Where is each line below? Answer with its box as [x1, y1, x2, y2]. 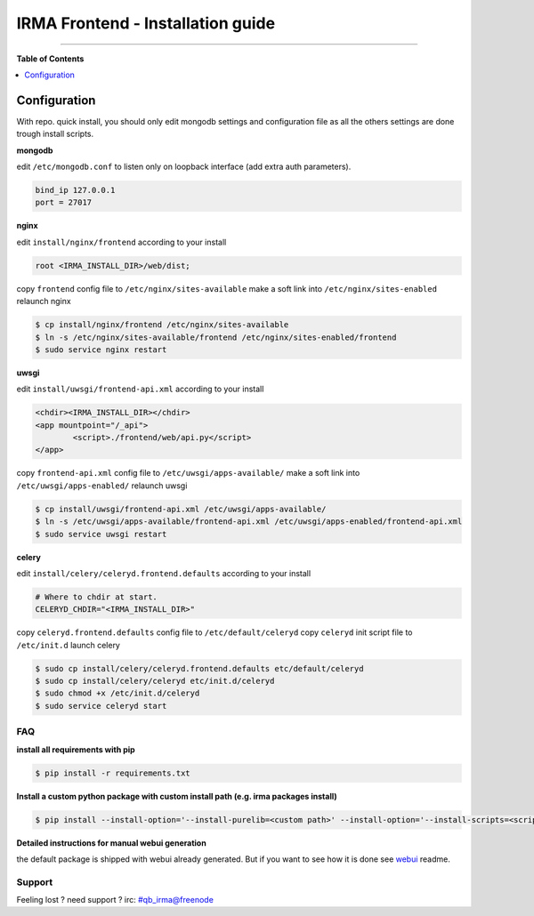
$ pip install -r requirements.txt [35, 767, 190, 778]
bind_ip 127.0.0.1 [35, 185, 116, 195]
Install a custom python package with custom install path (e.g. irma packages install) [16, 791, 337, 801]
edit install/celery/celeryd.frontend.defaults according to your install [16, 567, 311, 578]
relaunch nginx [16, 296, 71, 307]
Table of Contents [16, 53, 85, 64]
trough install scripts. [16, 129, 93, 140]
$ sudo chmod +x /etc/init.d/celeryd [35, 688, 200, 698]
